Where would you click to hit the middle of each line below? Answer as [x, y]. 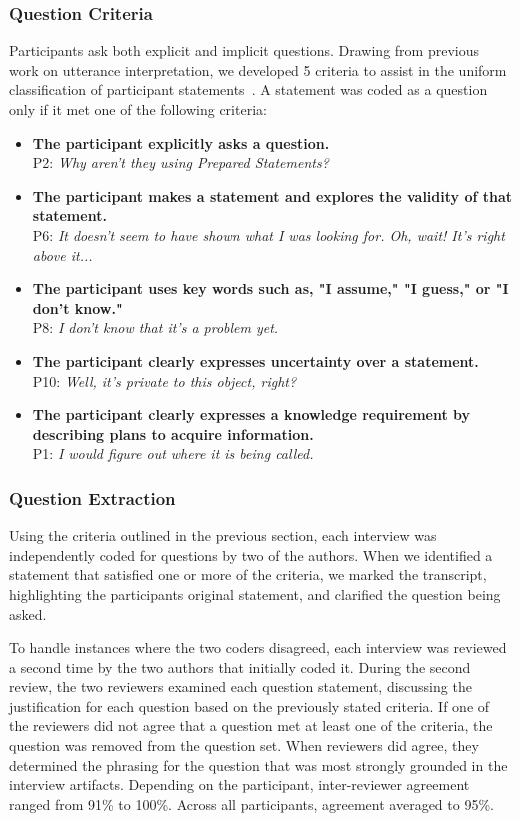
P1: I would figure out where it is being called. [173, 453]
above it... [62, 254]
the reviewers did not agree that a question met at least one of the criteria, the [251, 725]
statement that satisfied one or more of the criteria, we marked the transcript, [248, 574]
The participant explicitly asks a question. [181, 142]
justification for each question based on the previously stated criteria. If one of [249, 705]
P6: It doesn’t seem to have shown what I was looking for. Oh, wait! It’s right [268, 234]
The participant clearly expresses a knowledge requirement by [251, 414]
